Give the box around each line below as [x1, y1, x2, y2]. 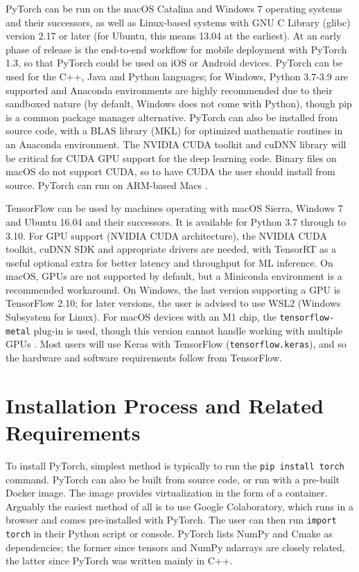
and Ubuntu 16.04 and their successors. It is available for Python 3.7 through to [6, 214, 347, 229]
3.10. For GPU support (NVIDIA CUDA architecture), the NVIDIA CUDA [6, 228, 327, 242]
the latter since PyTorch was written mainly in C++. [6, 553, 233, 568]
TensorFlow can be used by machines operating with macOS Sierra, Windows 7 [6, 201, 343, 215]
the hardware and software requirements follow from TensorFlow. [6, 350, 282, 365]
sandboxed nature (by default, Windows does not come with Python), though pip [6, 96, 352, 111]
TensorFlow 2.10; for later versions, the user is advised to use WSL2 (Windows [6, 296, 341, 310]
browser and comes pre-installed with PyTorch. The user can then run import [6, 512, 337, 527]
